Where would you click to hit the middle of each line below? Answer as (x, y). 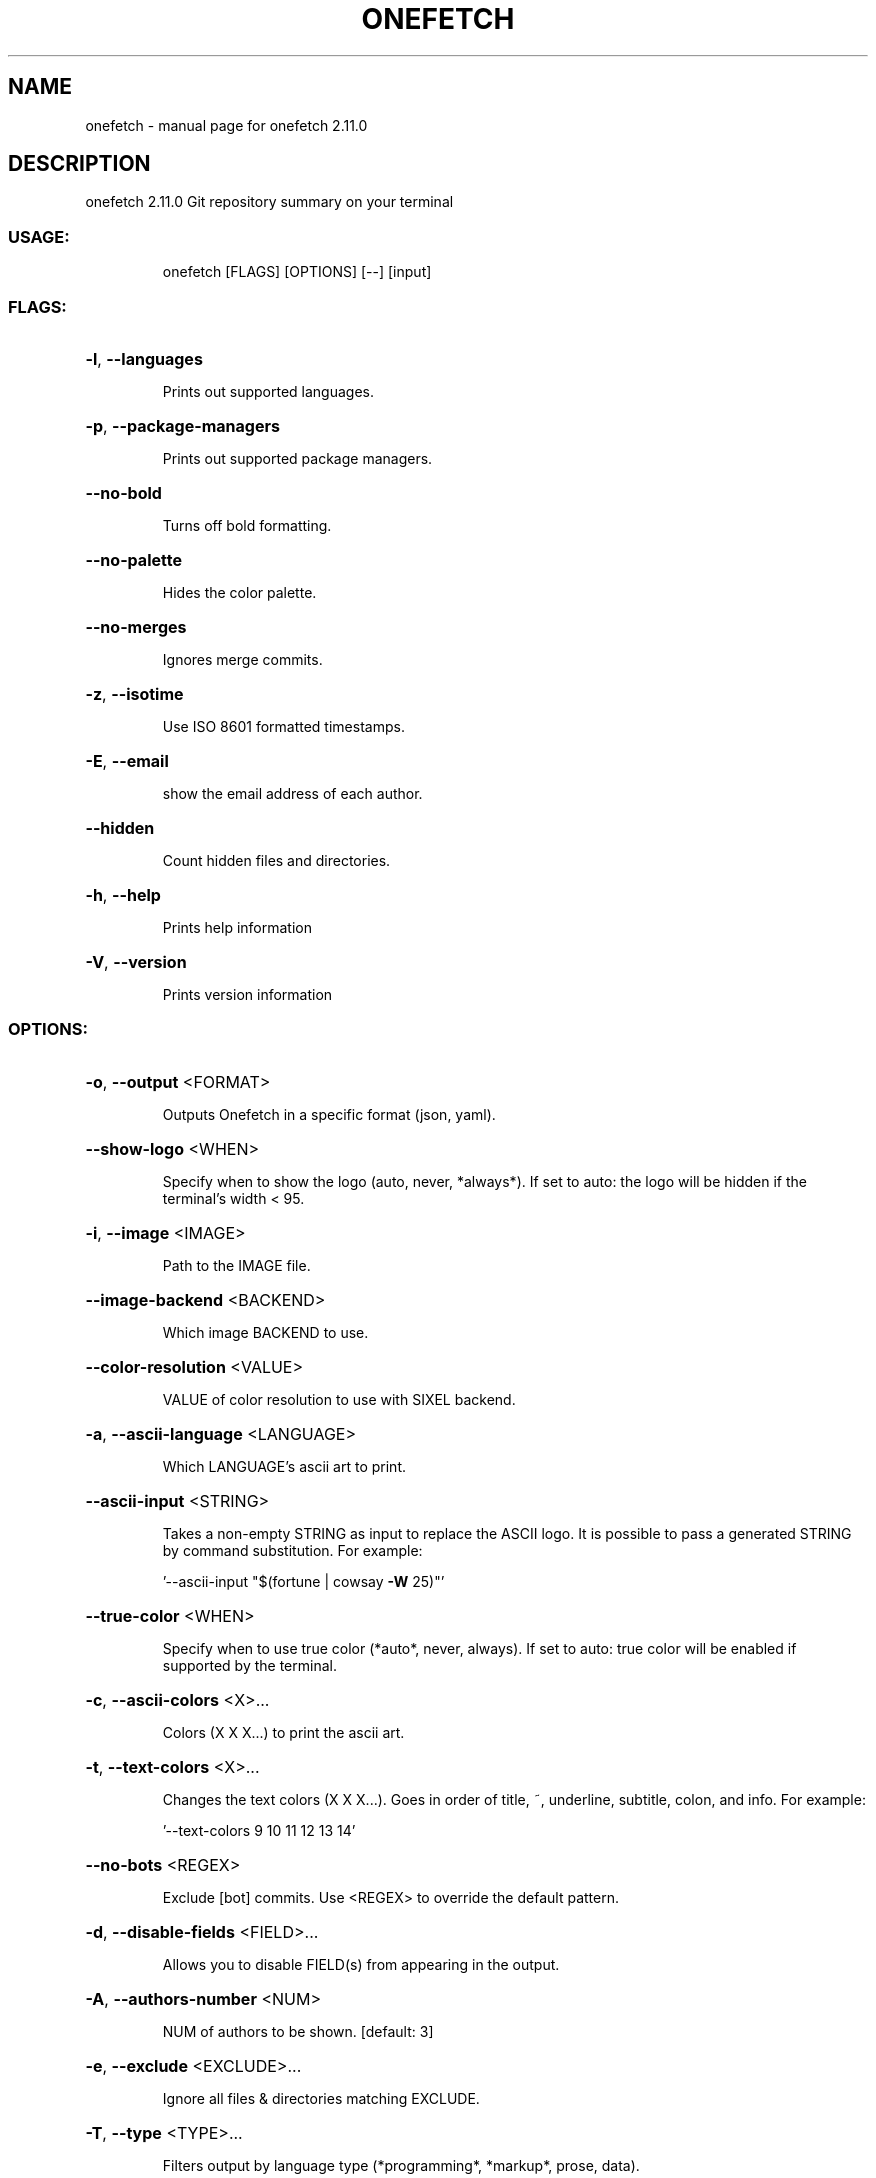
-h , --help (123, 894)
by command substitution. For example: (292, 1550)
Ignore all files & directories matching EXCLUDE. (321, 2098)
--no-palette (133, 559)
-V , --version (136, 961)
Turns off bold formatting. (247, 525)
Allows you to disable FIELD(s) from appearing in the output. (361, 1964)
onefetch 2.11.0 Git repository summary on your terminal (269, 202)
